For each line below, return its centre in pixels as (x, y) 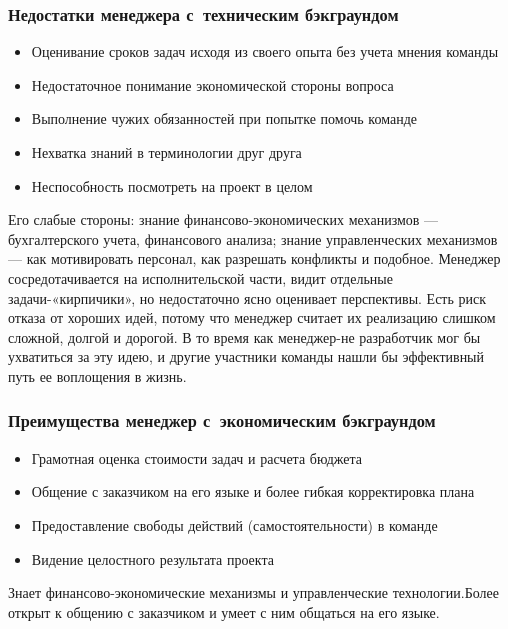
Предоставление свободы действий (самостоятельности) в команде (234, 524)
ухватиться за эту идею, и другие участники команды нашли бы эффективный (246, 356)
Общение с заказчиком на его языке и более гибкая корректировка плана (253, 491)
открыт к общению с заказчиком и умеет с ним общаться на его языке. (224, 611)
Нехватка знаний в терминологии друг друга (166, 152)
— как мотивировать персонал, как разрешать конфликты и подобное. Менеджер (254, 258)
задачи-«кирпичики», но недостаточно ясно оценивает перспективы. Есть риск (247, 297)
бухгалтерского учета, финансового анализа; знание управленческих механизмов (253, 238)
